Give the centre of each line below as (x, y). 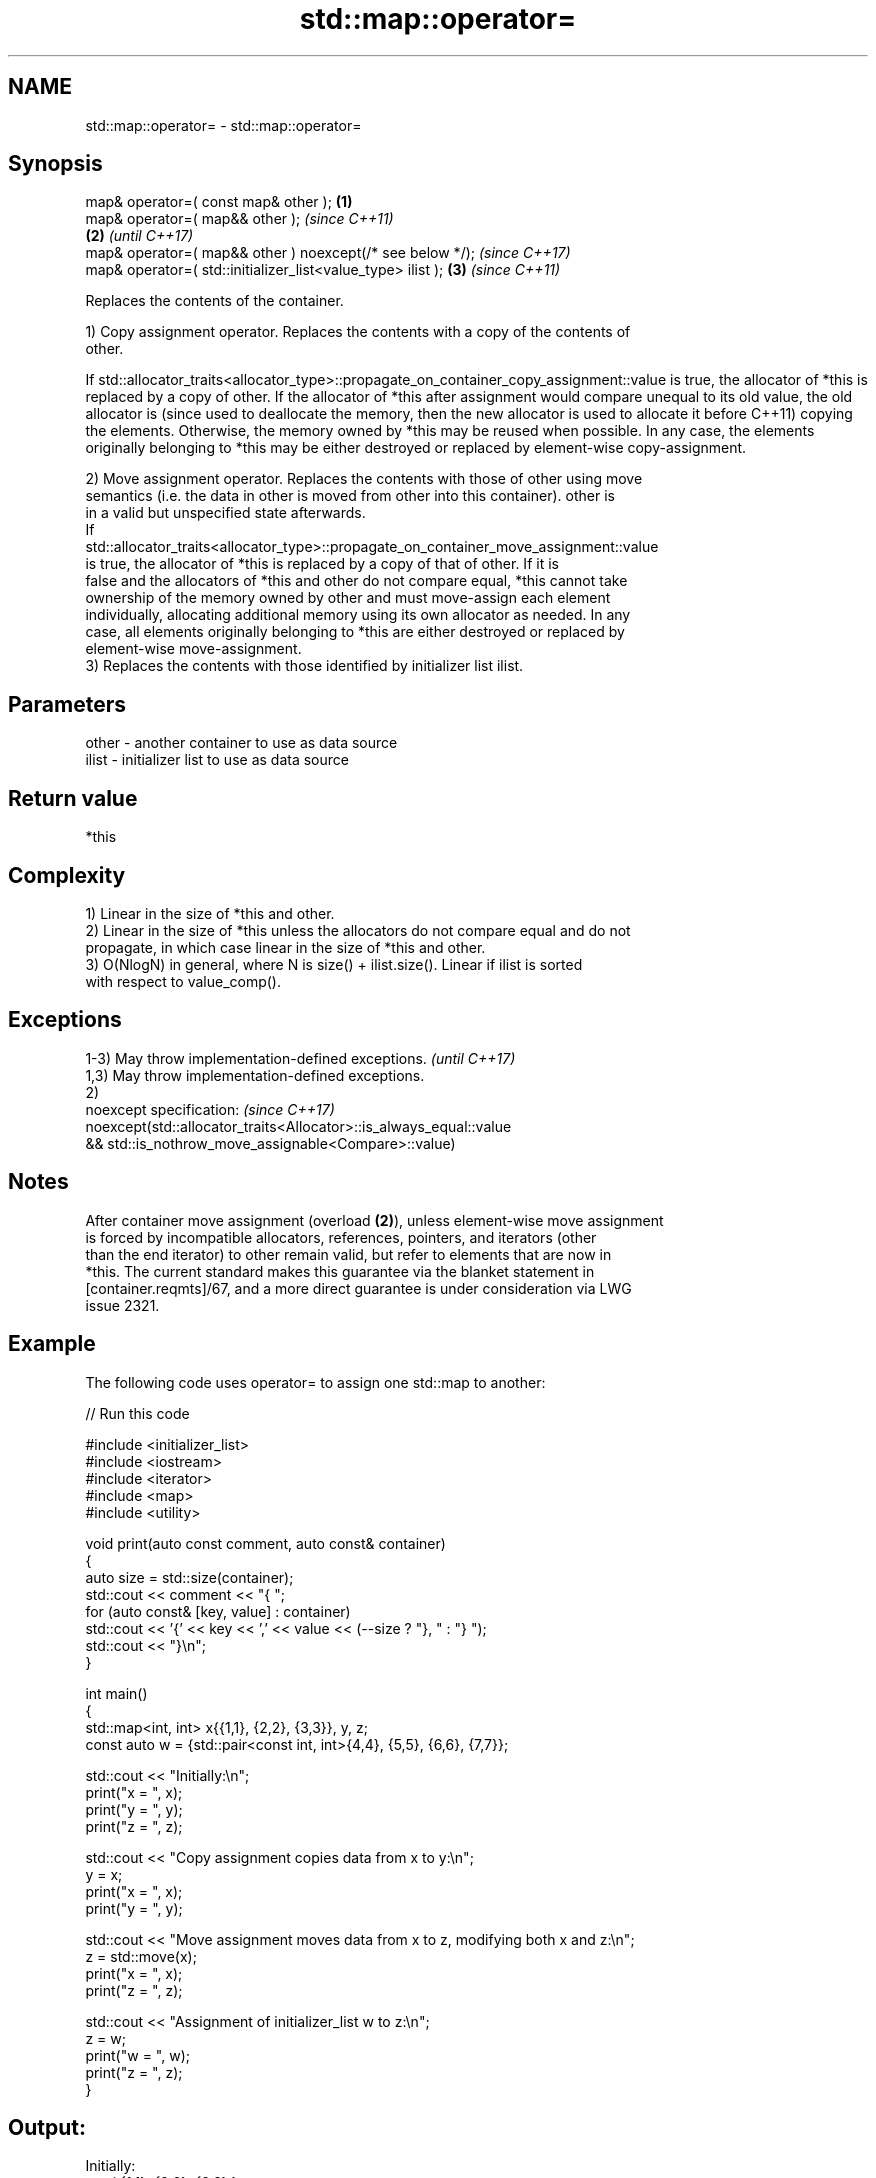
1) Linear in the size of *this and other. (210, 913)
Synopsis (55, 164)
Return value (73, 798)
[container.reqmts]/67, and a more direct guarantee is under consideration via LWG (358, 1288)
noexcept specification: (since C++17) (210, 1109)
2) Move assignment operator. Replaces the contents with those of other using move (364, 479)
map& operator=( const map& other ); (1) (219, 202)
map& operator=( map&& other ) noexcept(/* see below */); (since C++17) (328, 253)
